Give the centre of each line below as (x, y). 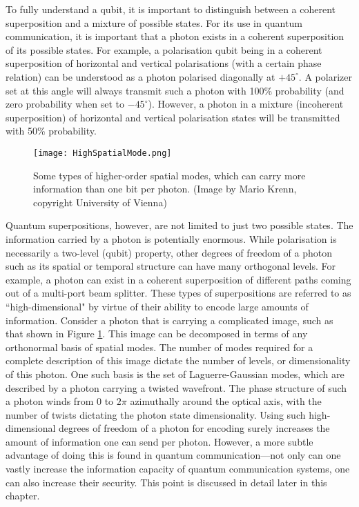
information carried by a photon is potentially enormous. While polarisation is (171, 238)
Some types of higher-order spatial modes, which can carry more (169, 175)
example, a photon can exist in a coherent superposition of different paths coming (178, 279)
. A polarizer (325, 76)
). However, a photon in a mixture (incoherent (246, 104)
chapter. (23, 496)
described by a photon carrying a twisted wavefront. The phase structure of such (176, 387)
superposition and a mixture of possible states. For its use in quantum (154, 22)
